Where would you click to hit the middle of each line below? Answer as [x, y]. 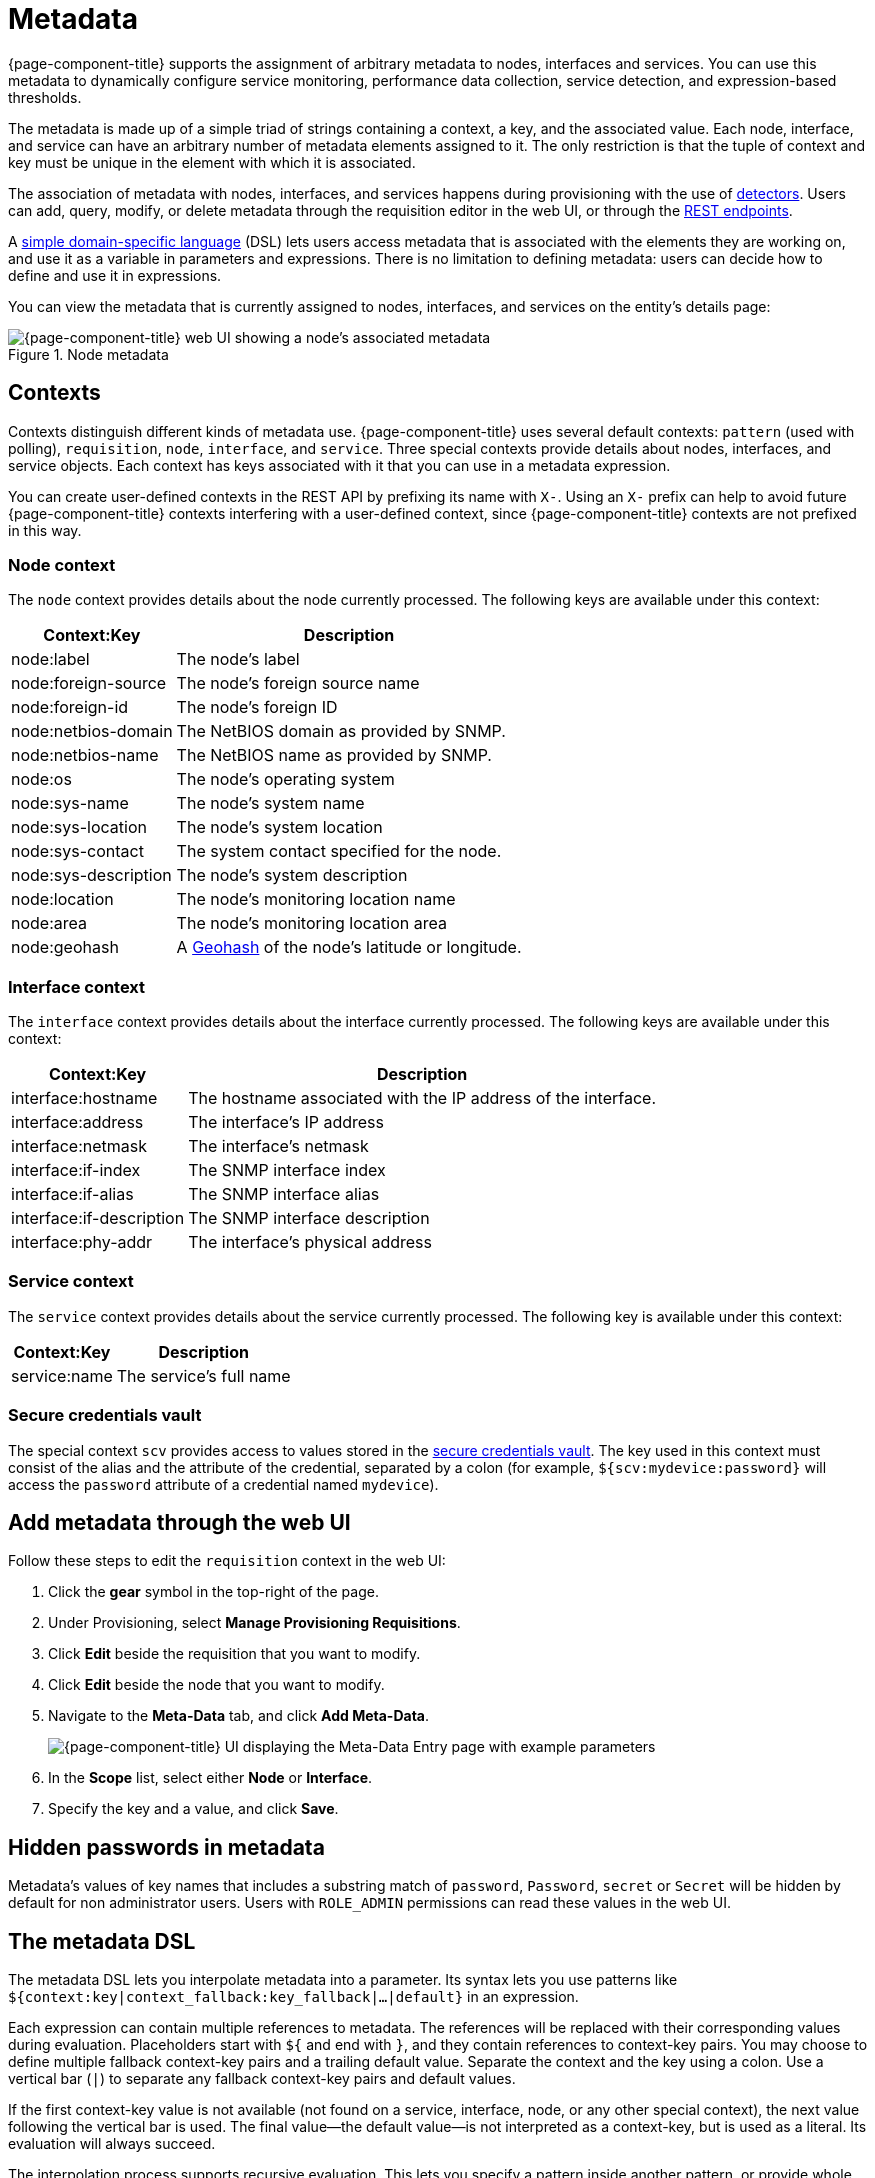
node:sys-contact [77, 851]
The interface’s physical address [310, 1242]
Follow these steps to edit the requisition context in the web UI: [227, 1561]
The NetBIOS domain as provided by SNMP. [341, 731]
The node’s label [238, 659]
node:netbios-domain [92, 731]
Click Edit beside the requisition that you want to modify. [234, 1654]
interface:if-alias [72, 1194]
